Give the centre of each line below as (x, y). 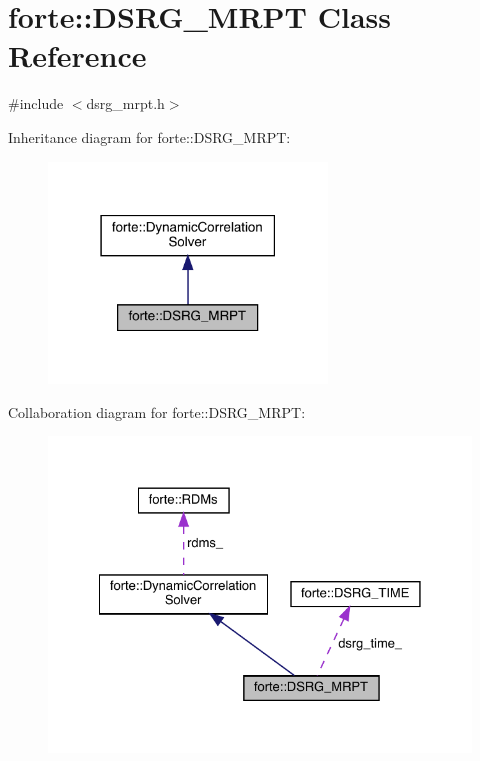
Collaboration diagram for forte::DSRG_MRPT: (157, 411)
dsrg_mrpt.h (125, 103)
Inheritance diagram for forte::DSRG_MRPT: (149, 136)
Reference (77, 55)
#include (36, 103)
